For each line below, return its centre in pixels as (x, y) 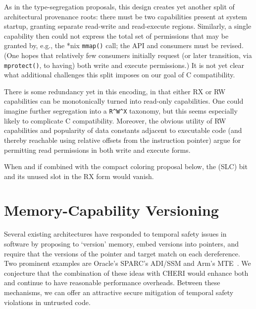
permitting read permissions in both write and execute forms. (97, 150)
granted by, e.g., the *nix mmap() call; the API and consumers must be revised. (124, 45)
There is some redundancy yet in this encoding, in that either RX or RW (115, 91)
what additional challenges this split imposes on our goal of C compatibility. (120, 75)
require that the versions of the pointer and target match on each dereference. (122, 253)
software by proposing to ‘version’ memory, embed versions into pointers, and (121, 244)
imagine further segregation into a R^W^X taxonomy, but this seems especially (121, 111)
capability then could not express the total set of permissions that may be (116, 35)
